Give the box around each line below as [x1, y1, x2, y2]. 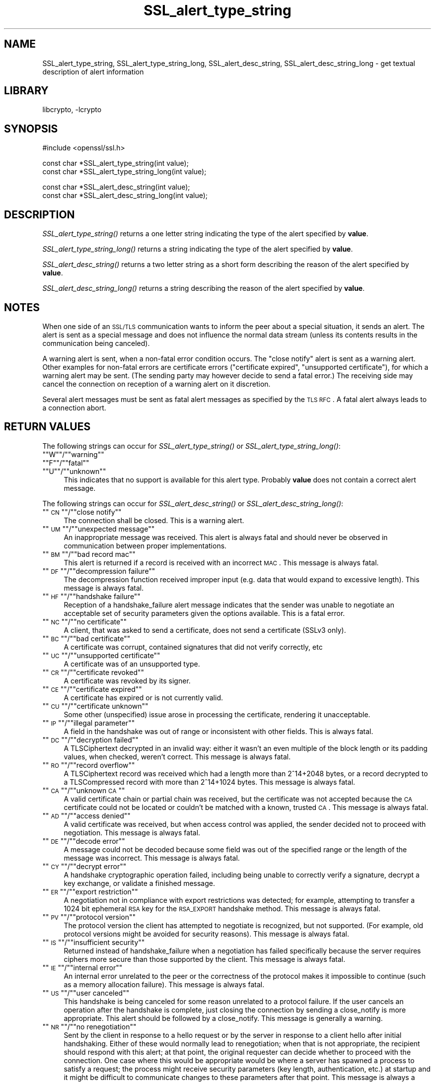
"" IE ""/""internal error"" [42, 963, 123, 972]
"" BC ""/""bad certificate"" [42, 634, 131, 643]
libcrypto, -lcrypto [42, 105, 102, 114]
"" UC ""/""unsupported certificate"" [42, 651, 160, 660]
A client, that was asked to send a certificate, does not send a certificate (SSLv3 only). [64, 625, 346, 634]
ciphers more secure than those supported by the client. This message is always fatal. [64, 954, 346, 963]
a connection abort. [42, 403, 106, 412]
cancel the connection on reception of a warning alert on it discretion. [42, 379, 271, 388]
